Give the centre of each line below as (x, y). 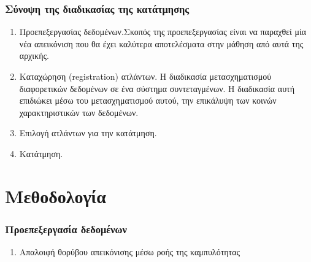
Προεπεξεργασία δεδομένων (66, 229)
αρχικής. (34, 56)
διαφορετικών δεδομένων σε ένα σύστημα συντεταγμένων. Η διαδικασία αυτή (157, 88)
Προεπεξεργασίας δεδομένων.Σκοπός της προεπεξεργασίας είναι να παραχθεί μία (163, 32)
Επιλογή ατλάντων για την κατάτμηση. (88, 133)
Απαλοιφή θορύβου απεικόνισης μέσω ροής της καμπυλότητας (130, 252)
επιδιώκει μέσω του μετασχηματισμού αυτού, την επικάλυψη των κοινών (148, 100)
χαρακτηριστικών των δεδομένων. (79, 112)
